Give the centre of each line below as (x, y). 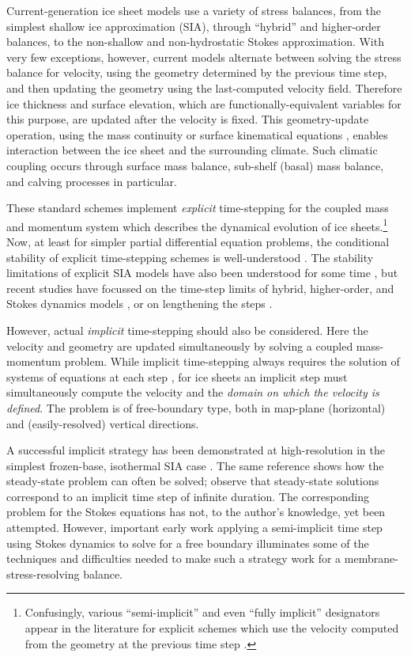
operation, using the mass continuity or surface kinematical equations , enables (197, 134)
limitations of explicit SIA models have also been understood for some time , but (202, 273)
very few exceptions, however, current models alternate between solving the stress (204, 57)
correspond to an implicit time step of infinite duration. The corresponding (188, 496)
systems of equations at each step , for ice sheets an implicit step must (177, 376)
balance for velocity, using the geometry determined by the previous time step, (197, 72)
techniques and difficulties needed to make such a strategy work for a (174, 558)
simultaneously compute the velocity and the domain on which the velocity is (193, 392)
